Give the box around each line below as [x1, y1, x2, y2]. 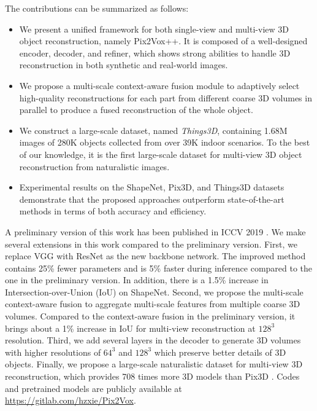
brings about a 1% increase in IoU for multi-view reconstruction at [5, 321, 256, 334]
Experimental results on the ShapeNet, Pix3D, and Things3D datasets [19, 181, 285, 194]
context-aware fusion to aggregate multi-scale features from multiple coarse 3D [5, 297, 300, 310]
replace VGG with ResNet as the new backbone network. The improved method [5, 249, 306, 262]
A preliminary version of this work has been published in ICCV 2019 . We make [5, 225, 306, 238]
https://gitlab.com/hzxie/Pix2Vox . [5, 394, 136, 407]
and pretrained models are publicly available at [5, 382, 182, 394]
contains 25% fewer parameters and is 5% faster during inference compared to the [5, 261, 313, 274]
